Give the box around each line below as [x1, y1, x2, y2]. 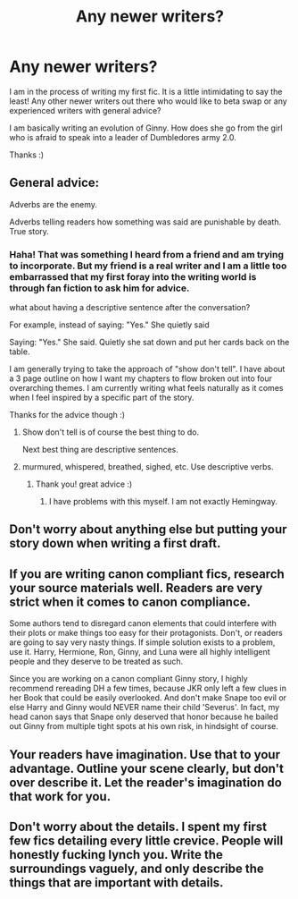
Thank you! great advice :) [35, 479, 133, 489]
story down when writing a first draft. [9, 536, 221, 551]
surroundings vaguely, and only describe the [9, 861, 265, 877]
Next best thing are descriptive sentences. [21, 445, 178, 455]
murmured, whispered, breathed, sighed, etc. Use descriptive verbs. [21, 462, 274, 472]
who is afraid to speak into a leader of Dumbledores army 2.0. [9, 131, 236, 142]
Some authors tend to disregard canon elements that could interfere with [9, 618, 277, 629]
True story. [9, 225, 49, 236]
